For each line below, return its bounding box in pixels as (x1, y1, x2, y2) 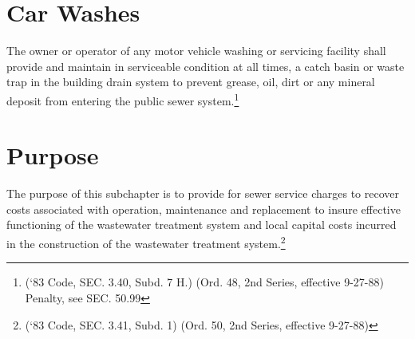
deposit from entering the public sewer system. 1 (6, 89, 239, 108)
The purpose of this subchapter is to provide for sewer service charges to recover (6, 185, 399, 202)
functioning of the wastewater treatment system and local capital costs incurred (6, 216, 397, 233)
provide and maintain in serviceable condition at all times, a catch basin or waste (6, 57, 405, 74)
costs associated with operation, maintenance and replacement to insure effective (6, 200, 401, 217)
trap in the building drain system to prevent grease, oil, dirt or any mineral (6, 73, 375, 90)
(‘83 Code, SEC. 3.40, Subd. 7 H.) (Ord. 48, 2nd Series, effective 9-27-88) (25, 274, 384, 290)
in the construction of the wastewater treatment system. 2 (6, 233, 286, 251)
